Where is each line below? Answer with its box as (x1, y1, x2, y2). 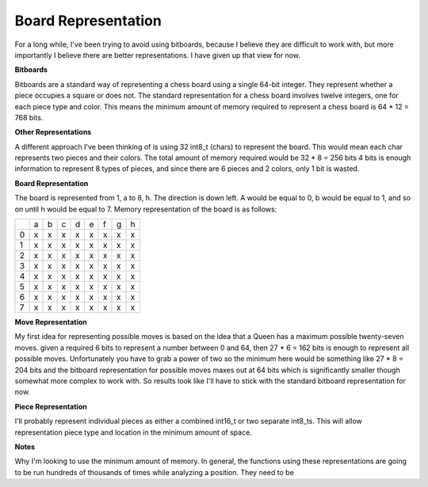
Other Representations (14, 127, 92, 137)
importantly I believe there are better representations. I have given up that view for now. (14, 50, 301, 59)
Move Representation (14, 318, 87, 327)
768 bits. (14, 112, 44, 122)
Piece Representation (14, 401, 87, 411)
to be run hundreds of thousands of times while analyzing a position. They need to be (14, 467, 295, 477)
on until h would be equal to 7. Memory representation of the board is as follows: (14, 204, 277, 214)
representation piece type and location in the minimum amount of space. (14, 428, 253, 437)
